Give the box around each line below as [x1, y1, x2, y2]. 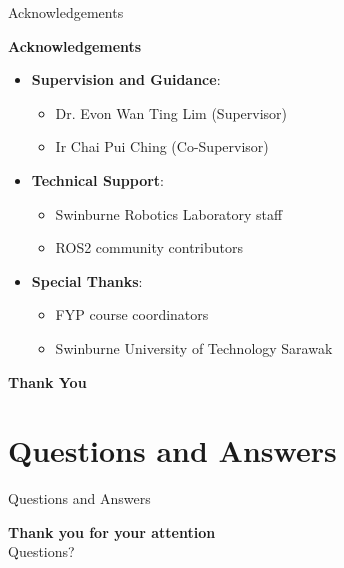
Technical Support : [31, 169, 164, 190]
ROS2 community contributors [55, 237, 244, 258]
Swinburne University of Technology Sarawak [55, 337, 333, 358]
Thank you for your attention [8, 521, 216, 542]
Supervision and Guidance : [31, 69, 221, 90]
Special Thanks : [31, 270, 143, 291]
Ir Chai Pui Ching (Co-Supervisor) [55, 136, 269, 157]
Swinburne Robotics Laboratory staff [55, 203, 283, 224]
